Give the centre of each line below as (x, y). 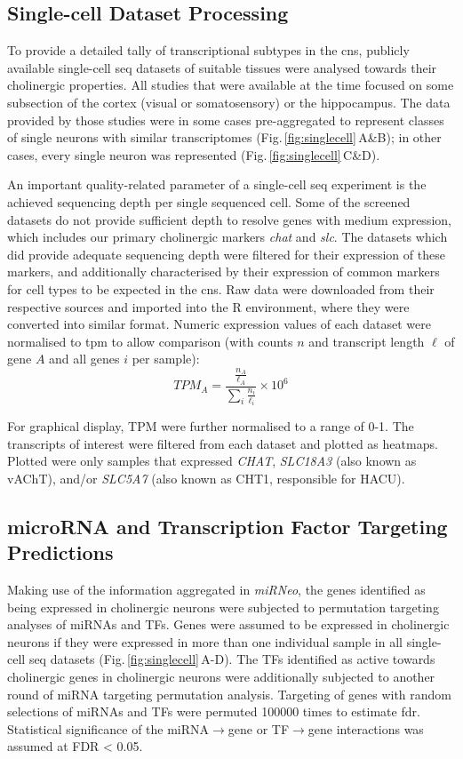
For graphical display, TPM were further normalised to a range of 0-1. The (211, 426)
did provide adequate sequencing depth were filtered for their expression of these (226, 254)
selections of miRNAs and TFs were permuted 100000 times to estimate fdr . (214, 711)
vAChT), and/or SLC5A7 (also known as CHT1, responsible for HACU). (206, 478)
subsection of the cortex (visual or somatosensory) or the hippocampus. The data (229, 102)
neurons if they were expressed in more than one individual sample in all (205, 641)
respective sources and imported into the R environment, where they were (208, 306)
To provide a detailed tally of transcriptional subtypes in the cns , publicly (208, 50)
